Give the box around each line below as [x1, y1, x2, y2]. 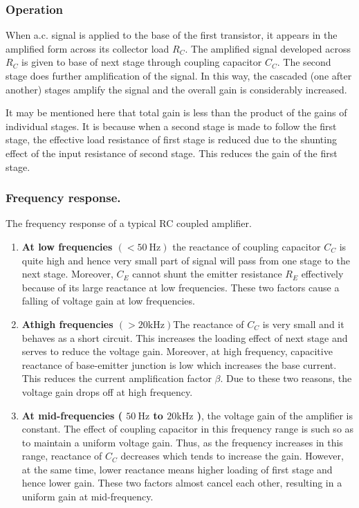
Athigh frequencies [21, 316, 113, 331]
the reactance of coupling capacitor [172, 239, 321, 253]
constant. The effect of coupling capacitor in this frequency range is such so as [21, 421, 354, 436]
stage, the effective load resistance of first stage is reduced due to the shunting [6, 132, 337, 147]
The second [283, 55, 331, 69]
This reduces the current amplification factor [21, 371, 212, 385]
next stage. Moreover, [21, 266, 113, 281]
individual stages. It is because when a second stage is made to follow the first [6, 118, 337, 133]
